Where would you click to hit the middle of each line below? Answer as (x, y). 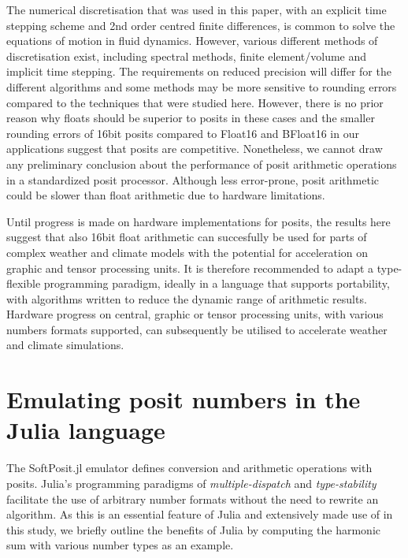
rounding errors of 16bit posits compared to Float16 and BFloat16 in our (183, 133)
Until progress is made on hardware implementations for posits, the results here (198, 221)
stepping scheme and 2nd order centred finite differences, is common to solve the (201, 25)
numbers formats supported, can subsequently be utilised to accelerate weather (197, 329)
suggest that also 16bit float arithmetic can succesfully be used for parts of (187, 237)
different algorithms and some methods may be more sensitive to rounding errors (202, 86)
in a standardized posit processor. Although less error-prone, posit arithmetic (193, 179)
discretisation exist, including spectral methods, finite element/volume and (187, 56)
